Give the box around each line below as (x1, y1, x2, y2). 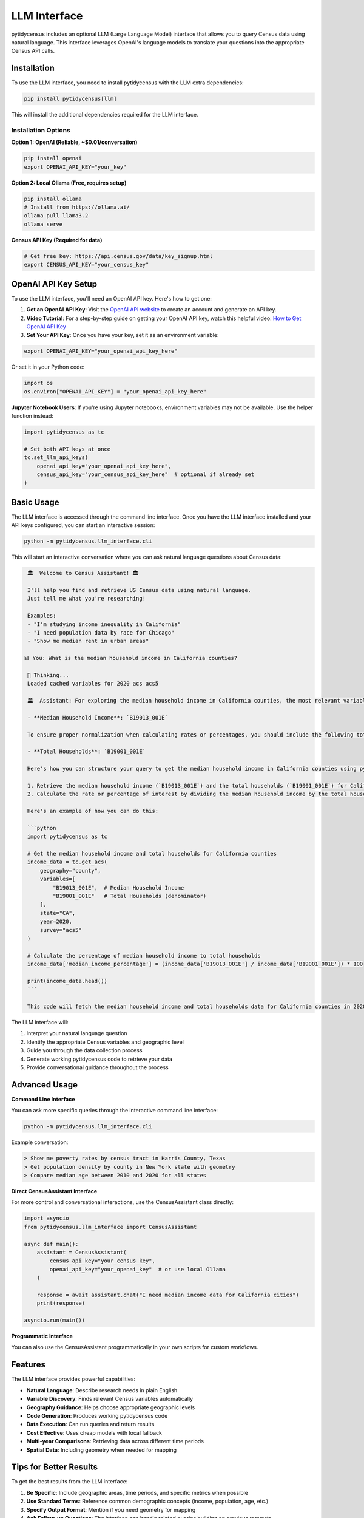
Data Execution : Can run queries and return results (26, 1421, 155, 1428)
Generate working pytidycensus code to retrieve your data (26, 1055, 173, 1063)
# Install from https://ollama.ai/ (24, 204, 130, 211)
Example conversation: (11, 1138, 69, 1146)
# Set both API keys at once (24, 445, 111, 452)
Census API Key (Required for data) (11, 236, 103, 243)
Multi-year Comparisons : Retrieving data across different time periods (26, 1438, 204, 1445)
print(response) (36, 1300, 85, 1307)
